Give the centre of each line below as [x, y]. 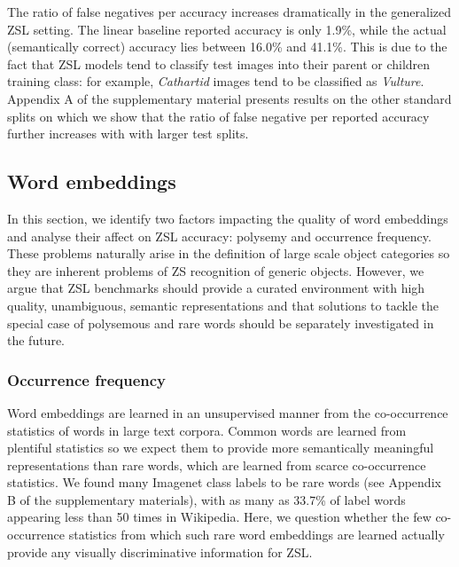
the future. [36, 340]
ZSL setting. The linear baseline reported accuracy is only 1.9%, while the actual [227, 29]
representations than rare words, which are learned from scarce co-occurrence [217, 465]
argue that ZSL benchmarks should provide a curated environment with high [216, 288]
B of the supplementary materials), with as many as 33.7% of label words [206, 499]
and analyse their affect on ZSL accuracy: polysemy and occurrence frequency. [219, 236]
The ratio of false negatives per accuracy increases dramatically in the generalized [229, 12]
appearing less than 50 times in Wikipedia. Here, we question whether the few [219, 517]
